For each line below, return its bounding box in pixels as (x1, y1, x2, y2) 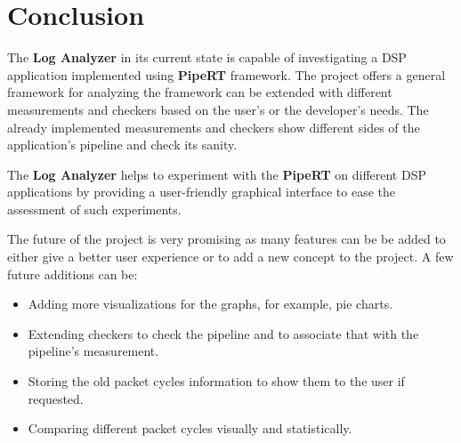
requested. (28, 389, 84, 407)
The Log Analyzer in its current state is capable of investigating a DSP (7, 48, 407, 67)
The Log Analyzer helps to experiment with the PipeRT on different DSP (7, 165, 426, 183)
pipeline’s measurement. (28, 342, 159, 360)
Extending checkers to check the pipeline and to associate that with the (28, 324, 419, 342)
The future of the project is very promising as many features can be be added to (7, 230, 446, 248)
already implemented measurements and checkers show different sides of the (7, 117, 420, 136)
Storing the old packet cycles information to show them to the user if (28, 372, 405, 391)
